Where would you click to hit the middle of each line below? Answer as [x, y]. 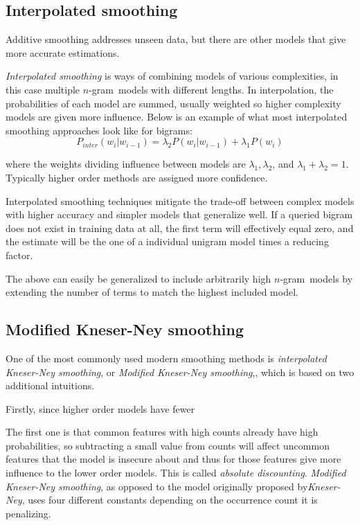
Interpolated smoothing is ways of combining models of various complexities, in [172, 76]
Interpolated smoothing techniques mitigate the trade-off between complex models [180, 201]
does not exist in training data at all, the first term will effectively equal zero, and [180, 228]
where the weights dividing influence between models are [126, 164]
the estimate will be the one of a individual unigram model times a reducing [167, 241]
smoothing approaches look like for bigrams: [99, 130]
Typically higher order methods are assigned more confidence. [137, 177]
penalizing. [28, 513]
